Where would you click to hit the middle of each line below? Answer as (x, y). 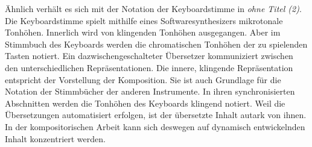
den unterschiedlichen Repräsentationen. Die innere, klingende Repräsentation (149, 67)
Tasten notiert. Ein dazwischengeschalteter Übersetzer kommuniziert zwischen (149, 56)
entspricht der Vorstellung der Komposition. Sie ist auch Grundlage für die (143, 79)
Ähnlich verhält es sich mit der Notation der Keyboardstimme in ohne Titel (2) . (153, 8)
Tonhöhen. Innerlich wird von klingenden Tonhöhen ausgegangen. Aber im (143, 32)
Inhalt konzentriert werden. (55, 138)
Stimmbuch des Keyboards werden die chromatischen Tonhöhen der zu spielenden (156, 44)
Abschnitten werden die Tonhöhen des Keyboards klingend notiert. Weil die (145, 103)
